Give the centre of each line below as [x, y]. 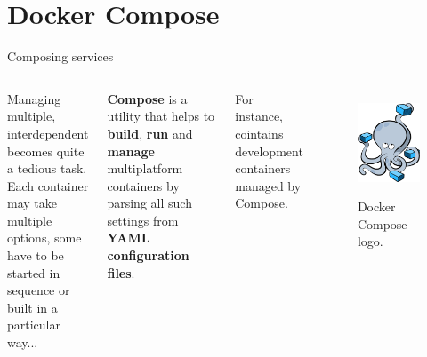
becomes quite [46, 151]
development [269, 151]
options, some [44, 238]
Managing [34, 98]
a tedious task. [47, 168]
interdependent [48, 133]
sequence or [39, 290]
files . [121, 272]
